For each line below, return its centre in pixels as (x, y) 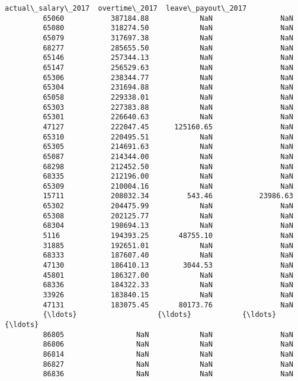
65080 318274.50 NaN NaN (168, 28)
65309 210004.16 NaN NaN (168, 186)
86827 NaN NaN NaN (168, 364)
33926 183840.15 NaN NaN (168, 295)
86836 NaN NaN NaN (168, 374)
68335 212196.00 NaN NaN (168, 177)
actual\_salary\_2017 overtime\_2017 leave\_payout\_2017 (126, 8)
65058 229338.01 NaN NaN (168, 97)
